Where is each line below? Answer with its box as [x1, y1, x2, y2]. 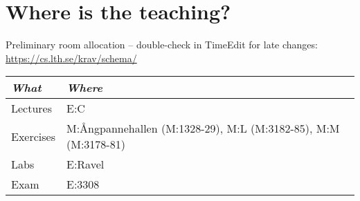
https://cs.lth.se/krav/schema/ [6, 50, 137, 65]
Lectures [11, 100, 53, 117]
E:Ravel [66, 156, 105, 173]
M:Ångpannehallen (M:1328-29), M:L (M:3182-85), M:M [66, 120, 340, 137]
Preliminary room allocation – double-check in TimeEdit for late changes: [6, 37, 318, 52]
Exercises [11, 128, 55, 144]
